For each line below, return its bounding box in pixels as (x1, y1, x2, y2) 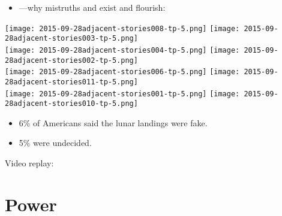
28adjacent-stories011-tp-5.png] (5, 77, 138, 86)
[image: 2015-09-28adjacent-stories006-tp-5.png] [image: (5, 68, 240, 77)
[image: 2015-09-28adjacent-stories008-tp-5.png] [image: (5, 24, 240, 33)
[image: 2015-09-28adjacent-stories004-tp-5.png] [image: (5, 45, 240, 54)
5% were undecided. (19, 136, 92, 149)
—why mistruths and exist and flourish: (19, 1, 166, 13)
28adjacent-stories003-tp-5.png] (5, 34, 138, 43)
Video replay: (5, 157, 54, 169)
